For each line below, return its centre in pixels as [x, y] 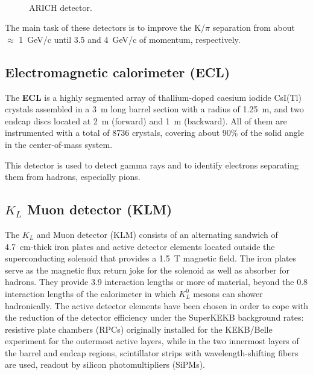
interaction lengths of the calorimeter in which [90, 293]
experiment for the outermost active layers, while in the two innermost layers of [152, 341]
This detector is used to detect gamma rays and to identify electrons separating [152, 165]
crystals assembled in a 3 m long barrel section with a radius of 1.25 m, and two [154, 109]
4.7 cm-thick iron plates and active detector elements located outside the [140, 246]
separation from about [254, 27]
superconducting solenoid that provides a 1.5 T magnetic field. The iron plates [151, 258]
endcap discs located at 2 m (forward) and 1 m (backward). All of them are [146, 120]
